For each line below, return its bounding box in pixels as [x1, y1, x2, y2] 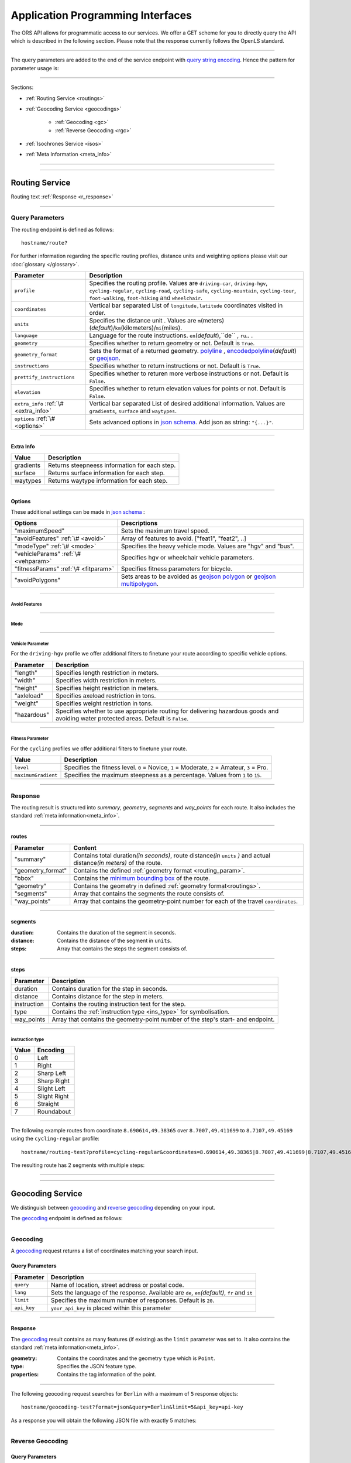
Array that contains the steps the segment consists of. [57, 945, 187, 952]
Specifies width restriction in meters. [56, 676, 157, 684]
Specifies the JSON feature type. [57, 1363, 137, 1370]
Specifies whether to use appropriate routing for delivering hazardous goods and [56, 707, 279, 715]
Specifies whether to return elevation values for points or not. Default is [89, 384, 286, 393]
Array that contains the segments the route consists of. [73, 890, 225, 898]
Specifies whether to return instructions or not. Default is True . [89, 362, 261, 370]
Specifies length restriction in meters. [56, 668, 159, 676]
